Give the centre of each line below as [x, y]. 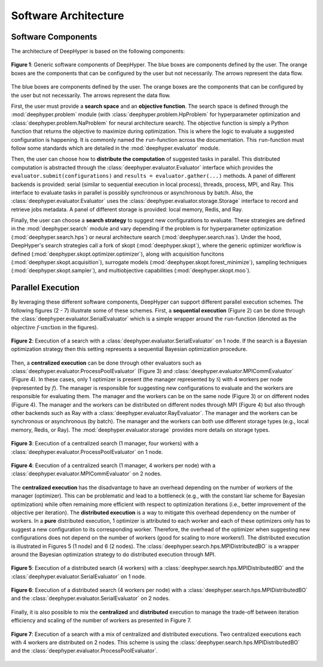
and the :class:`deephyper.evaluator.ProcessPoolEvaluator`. [84, 651]
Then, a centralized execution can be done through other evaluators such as [106, 363]
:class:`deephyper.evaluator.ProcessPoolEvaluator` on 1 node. [87, 451]
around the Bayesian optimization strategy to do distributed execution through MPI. [113, 554]
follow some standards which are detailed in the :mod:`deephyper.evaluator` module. [115, 148]
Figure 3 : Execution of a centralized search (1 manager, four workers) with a [105, 444]
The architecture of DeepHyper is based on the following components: [98, 51]
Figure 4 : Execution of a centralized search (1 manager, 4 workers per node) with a [113, 465]
